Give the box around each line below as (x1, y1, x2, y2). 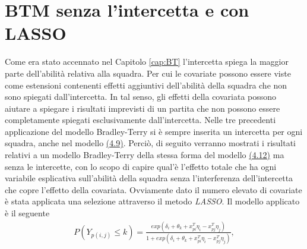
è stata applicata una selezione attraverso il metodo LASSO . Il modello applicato (5, 195, 300, 207)
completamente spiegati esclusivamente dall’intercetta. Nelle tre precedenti (5, 114, 276, 126)
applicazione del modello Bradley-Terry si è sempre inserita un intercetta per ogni (5, 125, 303, 137)
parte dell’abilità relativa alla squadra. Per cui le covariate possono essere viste (5, 67, 291, 79)
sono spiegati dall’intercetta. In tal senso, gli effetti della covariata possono (5, 90, 277, 103)
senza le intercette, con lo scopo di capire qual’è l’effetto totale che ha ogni (5, 160, 277, 172)
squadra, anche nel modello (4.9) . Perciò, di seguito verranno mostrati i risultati (5, 137, 296, 149)
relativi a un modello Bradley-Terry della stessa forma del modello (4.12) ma (5, 149, 284, 161)
